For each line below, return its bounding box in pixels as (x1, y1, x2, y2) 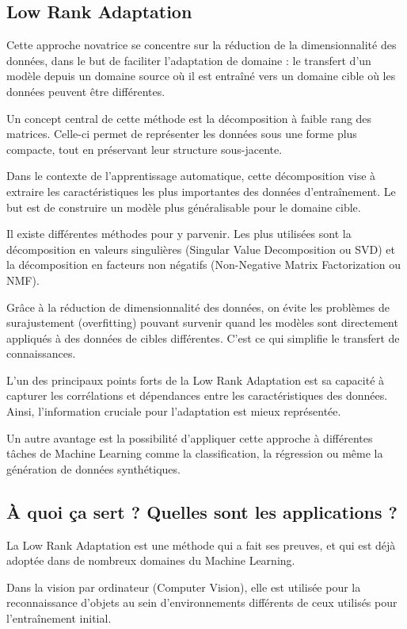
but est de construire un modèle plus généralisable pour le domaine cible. (6, 198, 361, 215)
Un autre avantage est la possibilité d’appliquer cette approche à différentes (6, 429, 373, 446)
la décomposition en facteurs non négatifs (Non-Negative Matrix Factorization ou (6, 256, 401, 273)
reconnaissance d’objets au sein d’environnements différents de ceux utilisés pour (6, 594, 397, 611)
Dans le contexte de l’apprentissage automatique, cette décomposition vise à (6, 167, 376, 184)
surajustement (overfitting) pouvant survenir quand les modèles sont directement (6, 314, 398, 331)
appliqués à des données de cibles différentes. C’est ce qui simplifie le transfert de (6, 329, 400, 346)
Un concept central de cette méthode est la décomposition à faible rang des (6, 109, 372, 126)
